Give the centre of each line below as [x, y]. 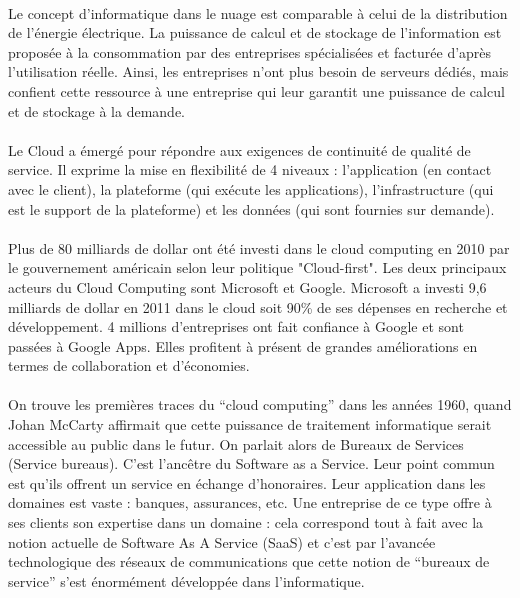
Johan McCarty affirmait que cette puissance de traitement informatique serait [250, 424]
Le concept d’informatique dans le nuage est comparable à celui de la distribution [258, 12]
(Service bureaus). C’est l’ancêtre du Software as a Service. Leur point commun [251, 463]
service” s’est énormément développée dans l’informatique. [186, 580]
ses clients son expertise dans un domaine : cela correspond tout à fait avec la [246, 522]
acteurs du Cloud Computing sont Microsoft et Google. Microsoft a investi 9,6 [247, 286]
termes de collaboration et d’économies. [129, 365]
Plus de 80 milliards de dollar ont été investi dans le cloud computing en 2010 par [259, 247]
